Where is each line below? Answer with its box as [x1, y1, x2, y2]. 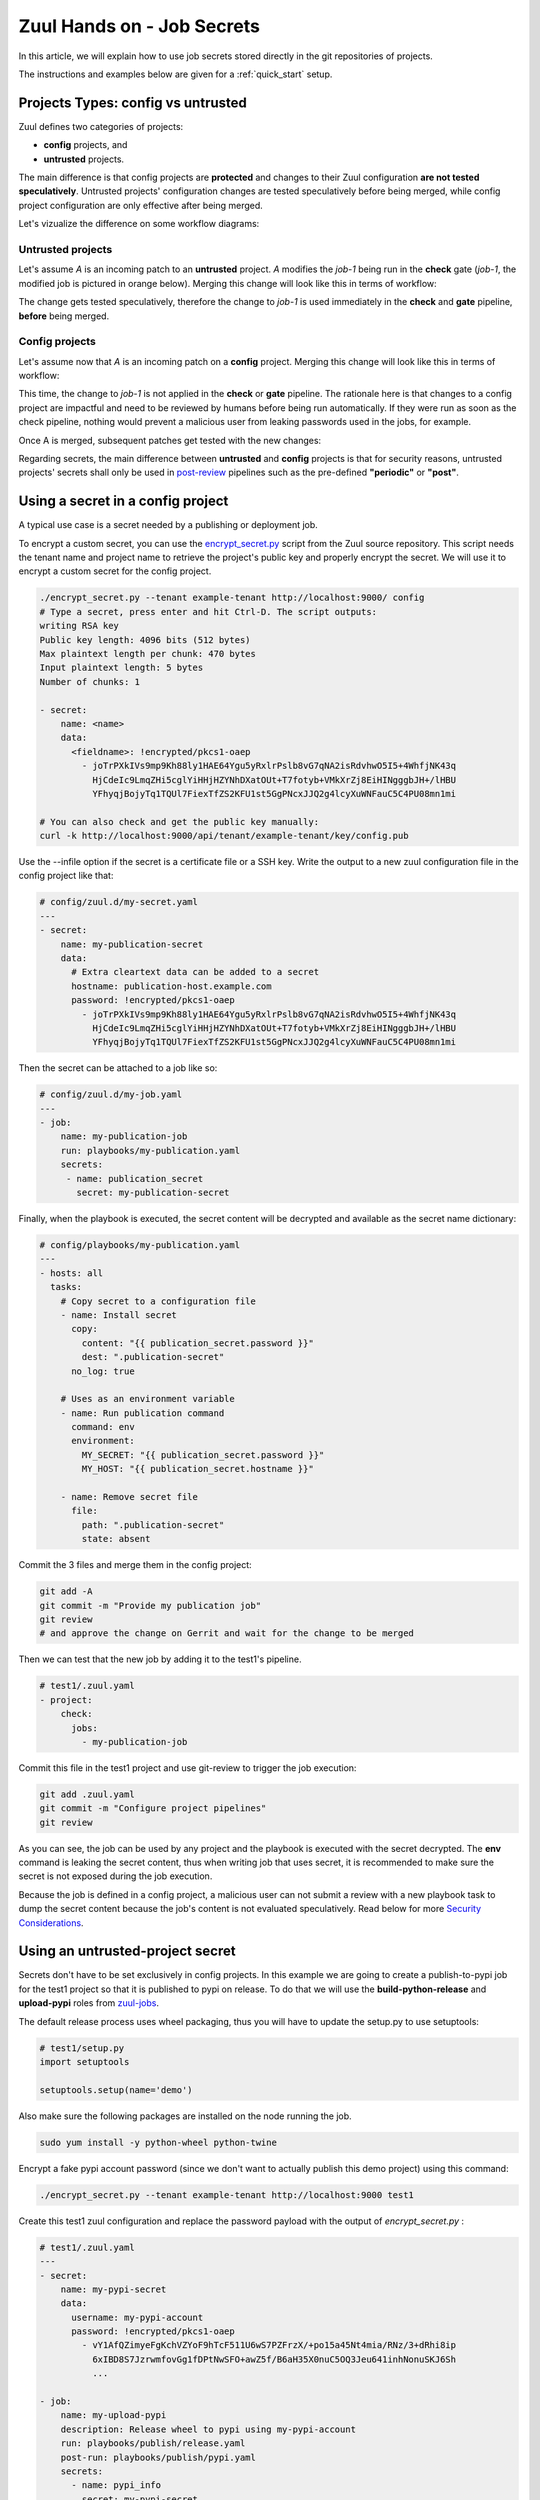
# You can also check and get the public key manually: [39, 816, 320, 827]
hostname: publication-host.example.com [71, 980, 272, 992]
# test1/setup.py [39, 2042, 125, 2054]
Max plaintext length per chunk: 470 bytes [39, 648, 257, 659]
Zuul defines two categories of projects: [18, 120, 184, 132]
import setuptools [39, 2056, 130, 2068]
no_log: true [71, 1365, 135, 1377]
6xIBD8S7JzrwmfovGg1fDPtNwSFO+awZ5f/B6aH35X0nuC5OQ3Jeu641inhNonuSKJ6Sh [91, 2353, 457, 2365]
